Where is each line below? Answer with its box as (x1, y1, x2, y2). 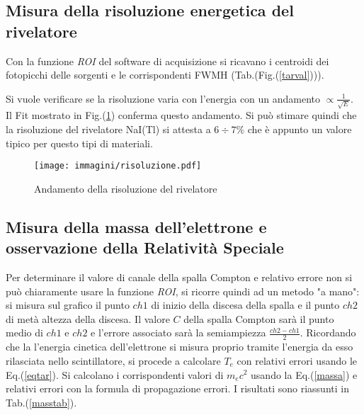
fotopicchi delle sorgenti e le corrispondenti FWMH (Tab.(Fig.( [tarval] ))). (6, 67, 324, 82)
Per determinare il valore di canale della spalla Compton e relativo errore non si (6, 270, 353, 285)
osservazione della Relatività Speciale (6, 237, 284, 258)
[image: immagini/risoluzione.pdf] (34, 161, 202, 171)
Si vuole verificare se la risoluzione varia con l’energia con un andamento (6, 91, 321, 106)
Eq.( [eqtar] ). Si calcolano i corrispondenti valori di (6, 367, 224, 382)
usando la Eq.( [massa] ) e (251, 367, 358, 382)
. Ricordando (300, 325, 356, 340)
